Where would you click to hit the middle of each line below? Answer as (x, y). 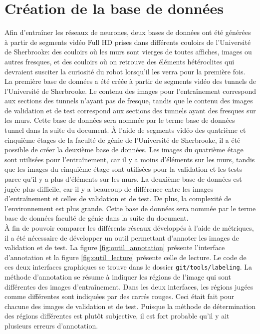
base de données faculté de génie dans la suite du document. (97, 218)
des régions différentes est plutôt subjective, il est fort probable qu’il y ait (117, 316)
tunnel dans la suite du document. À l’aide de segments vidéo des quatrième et (125, 130)
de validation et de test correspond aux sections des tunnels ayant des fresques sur (130, 110)
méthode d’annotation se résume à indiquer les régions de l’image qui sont (118, 277)
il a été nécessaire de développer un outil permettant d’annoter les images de (122, 237)
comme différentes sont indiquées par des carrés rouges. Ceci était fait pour (120, 296)
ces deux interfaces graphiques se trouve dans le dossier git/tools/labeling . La (129, 267)
